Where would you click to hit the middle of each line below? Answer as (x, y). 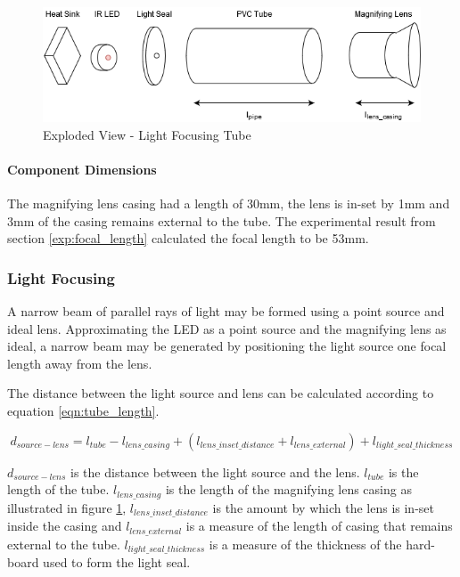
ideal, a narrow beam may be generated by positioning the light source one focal (227, 346)
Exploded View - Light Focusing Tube (147, 134)
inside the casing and (65, 526)
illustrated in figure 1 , (67, 507)
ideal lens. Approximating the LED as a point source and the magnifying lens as (227, 328)
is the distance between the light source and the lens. (215, 471)
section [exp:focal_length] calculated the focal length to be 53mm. (188, 238)
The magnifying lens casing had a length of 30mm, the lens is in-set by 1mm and (229, 203)
